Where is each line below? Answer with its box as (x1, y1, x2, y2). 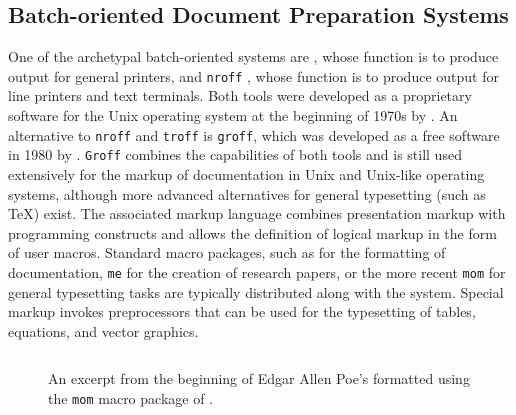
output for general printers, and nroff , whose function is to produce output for (8, 65, 499, 86)
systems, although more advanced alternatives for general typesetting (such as (8, 183, 486, 204)
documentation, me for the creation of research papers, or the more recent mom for (8, 261, 506, 282)
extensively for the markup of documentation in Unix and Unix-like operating (8, 163, 485, 184)
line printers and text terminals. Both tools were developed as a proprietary (8, 85, 472, 106)
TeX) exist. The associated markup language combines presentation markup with (8, 203, 506, 224)
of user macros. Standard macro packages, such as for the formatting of (8, 242, 446, 263)
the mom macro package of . (48, 387, 213, 408)
